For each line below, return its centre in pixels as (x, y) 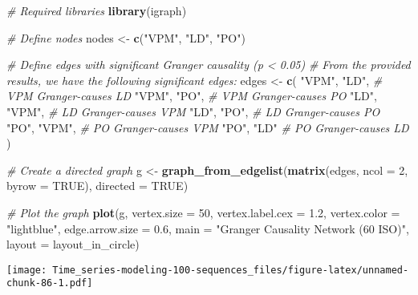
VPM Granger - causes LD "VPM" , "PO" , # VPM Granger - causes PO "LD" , (192, 96)
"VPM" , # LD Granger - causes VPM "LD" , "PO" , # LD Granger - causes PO (193, 111)
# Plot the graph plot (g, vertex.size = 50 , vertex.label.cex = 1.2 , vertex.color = (203, 212)
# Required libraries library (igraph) (97, 10)
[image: (27, 270)
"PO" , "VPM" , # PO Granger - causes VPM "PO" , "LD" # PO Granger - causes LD (208, 127)
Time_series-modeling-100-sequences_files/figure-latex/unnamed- (231, 270)
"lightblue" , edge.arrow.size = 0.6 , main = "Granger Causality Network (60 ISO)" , (208, 228)
